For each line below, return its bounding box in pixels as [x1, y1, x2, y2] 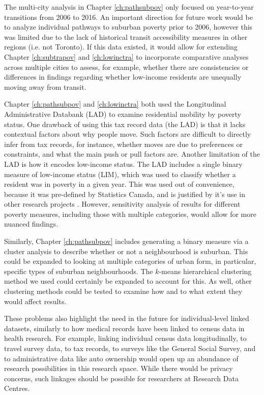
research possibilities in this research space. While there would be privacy [4, 363, 233, 374]
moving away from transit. [4, 81, 86, 92]
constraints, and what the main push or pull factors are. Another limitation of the [4, 149, 260, 159]
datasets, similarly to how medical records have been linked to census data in [4, 323, 245, 333]
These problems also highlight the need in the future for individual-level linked [4, 313, 249, 324]
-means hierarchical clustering [159, 265, 252, 276]
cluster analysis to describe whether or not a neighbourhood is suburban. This [4, 245, 248, 256]
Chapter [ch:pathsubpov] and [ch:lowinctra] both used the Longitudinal [4, 98, 226, 109]
